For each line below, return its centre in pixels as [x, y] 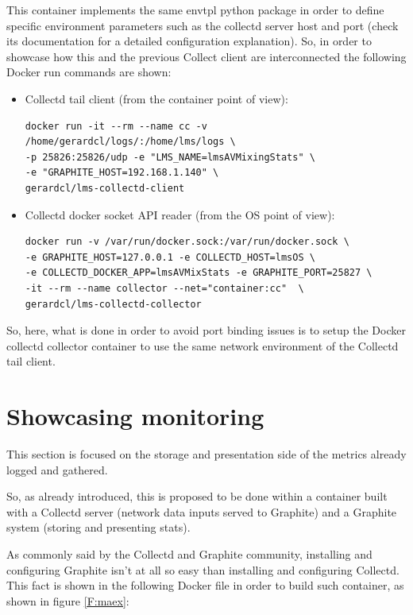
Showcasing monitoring [135, 416]
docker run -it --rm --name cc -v [116, 126]
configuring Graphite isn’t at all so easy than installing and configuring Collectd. [203, 569]
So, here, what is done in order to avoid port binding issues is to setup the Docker [206, 330]
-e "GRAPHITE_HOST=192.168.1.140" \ [122, 173]
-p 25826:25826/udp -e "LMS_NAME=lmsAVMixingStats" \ [170, 157]
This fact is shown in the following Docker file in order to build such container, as [205, 585]
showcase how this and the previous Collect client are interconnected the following [206, 56]
